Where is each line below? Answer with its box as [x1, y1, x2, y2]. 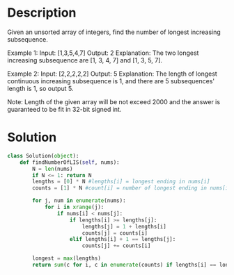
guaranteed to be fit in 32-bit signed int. [7, 105, 122, 113]
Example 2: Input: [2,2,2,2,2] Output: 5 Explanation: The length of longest [7, 69, 217, 78]
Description [7, 5, 77, 21]
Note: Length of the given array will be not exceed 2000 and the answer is [7, 97, 221, 106]
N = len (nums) [32, 165, 73, 172]
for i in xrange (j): [44, 203, 104, 210]
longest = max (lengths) [32, 255, 101, 262]
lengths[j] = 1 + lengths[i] [81, 223, 167, 230]
